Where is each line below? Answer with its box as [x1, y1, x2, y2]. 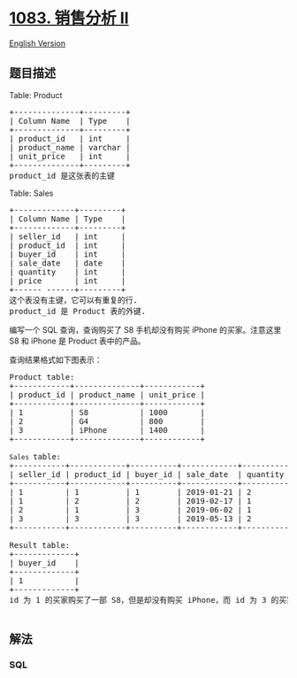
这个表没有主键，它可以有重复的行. [9, 295, 139, 305]
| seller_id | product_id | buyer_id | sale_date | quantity [9, 469, 285, 479]
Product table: [9, 372, 75, 381]
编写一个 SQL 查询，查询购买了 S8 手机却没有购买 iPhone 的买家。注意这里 [9, 324, 282, 335]
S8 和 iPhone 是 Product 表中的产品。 [9, 335, 146, 346]
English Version [9, 37, 66, 49]
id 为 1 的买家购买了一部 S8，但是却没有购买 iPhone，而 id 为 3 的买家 [9, 595, 294, 605]
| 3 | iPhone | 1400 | [9, 425, 206, 435]
